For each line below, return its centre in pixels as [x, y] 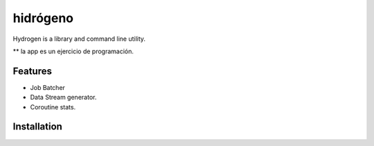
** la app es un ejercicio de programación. [73, 51]
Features [32, 71]
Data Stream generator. [63, 98]
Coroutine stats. [53, 107]
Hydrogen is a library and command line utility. [79, 39]
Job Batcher [48, 87]
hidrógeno [43, 18]
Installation [37, 127]
